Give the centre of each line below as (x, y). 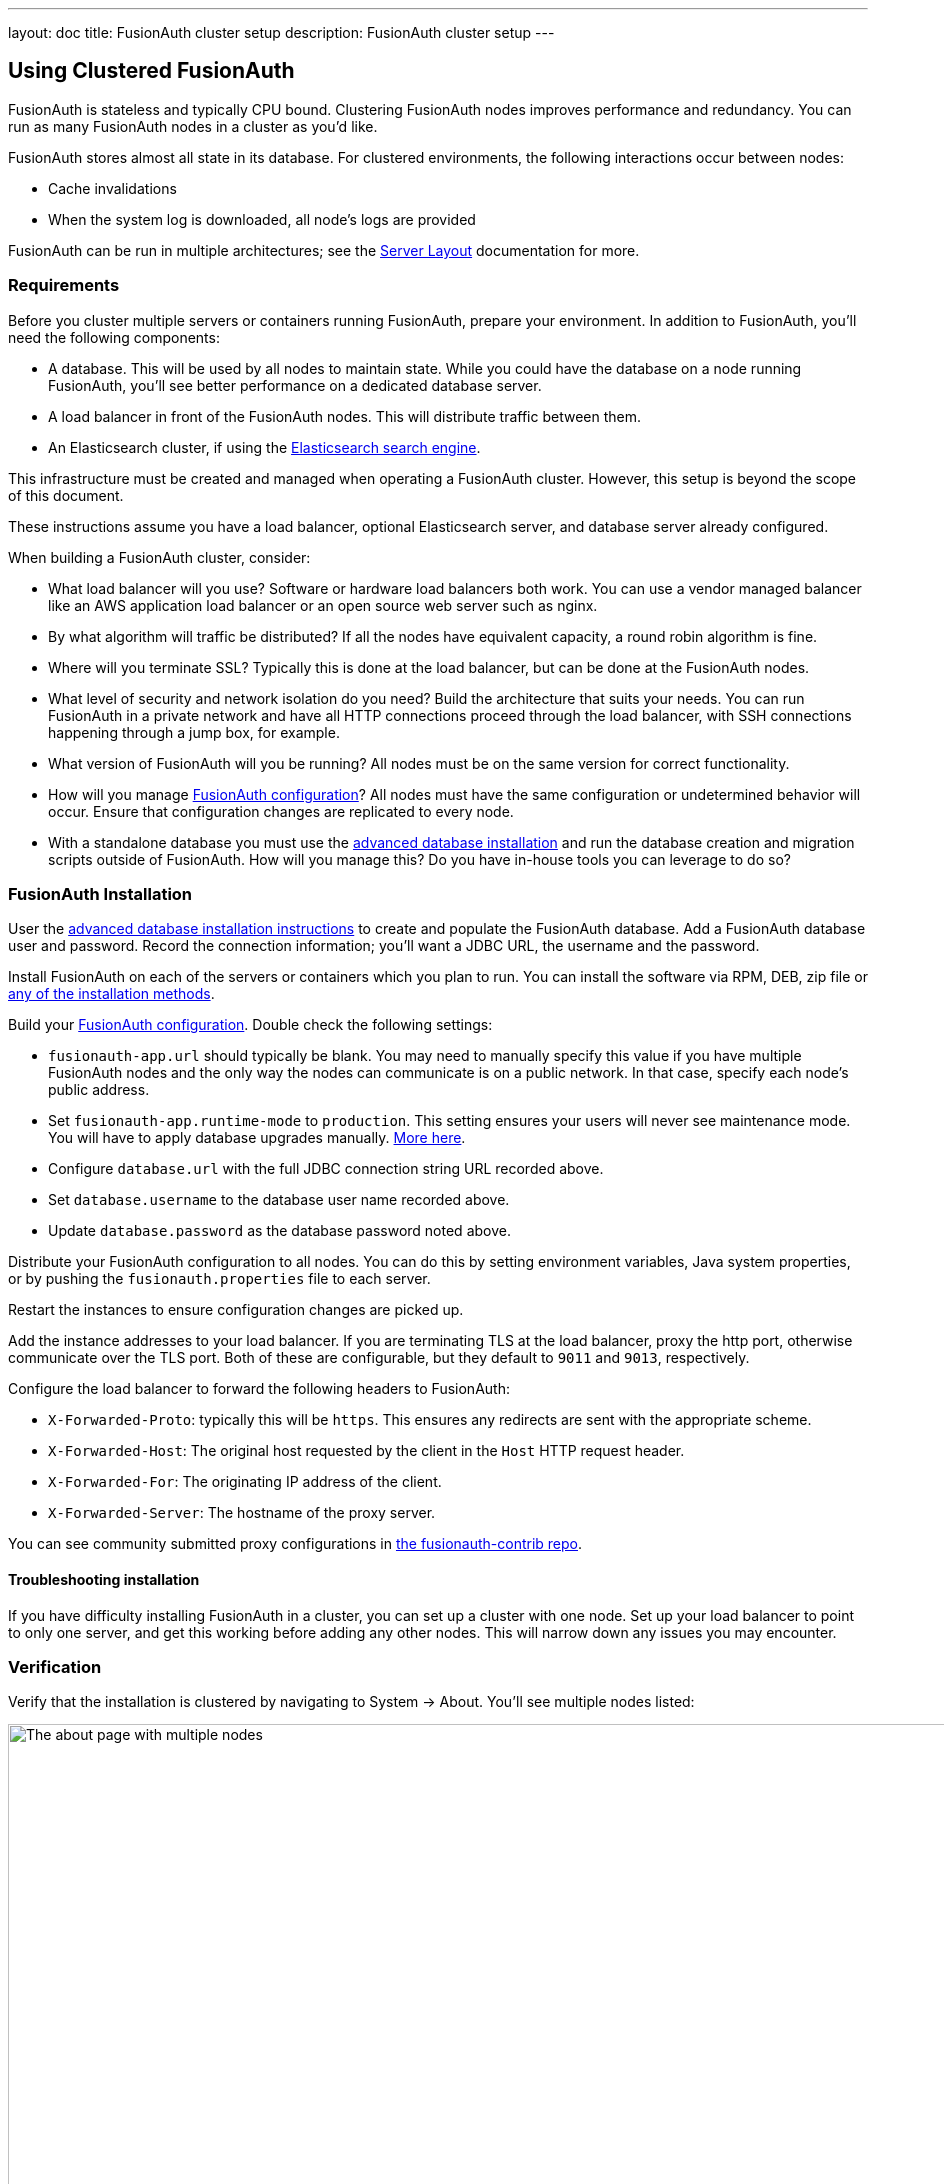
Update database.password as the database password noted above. (279, 1231)
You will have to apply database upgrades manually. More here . (257, 1138)
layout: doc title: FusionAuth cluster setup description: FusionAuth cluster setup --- (281, 32)
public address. (99, 1090)
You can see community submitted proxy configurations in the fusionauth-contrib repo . (295, 1544)
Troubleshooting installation (104, 1579)
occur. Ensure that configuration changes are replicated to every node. (281, 811)
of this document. (66, 495)
